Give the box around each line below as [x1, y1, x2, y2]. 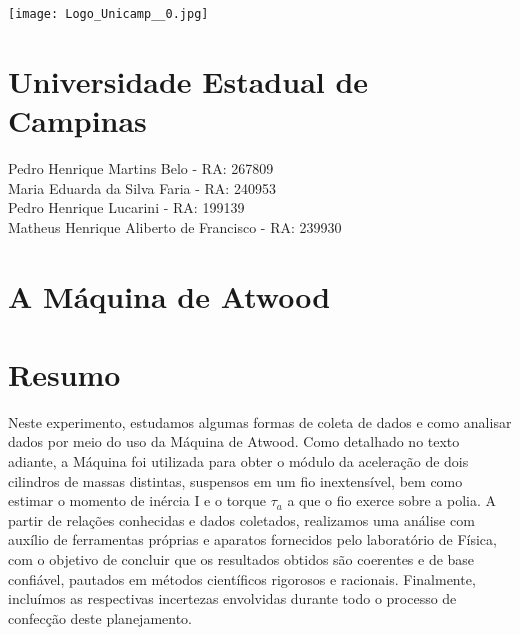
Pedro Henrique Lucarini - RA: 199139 [8, 197, 245, 218]
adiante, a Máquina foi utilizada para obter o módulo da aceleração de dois [8, 451, 469, 472]
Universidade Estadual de [8, 60, 369, 101]
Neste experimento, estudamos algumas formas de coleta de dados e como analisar [8, 411, 512, 432]
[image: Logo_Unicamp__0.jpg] [8, 7, 209, 21]
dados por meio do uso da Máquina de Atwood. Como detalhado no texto [8, 431, 460, 452]
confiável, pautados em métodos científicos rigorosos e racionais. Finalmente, [8, 568, 476, 589]
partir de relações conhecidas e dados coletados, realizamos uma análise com [8, 509, 475, 530]
